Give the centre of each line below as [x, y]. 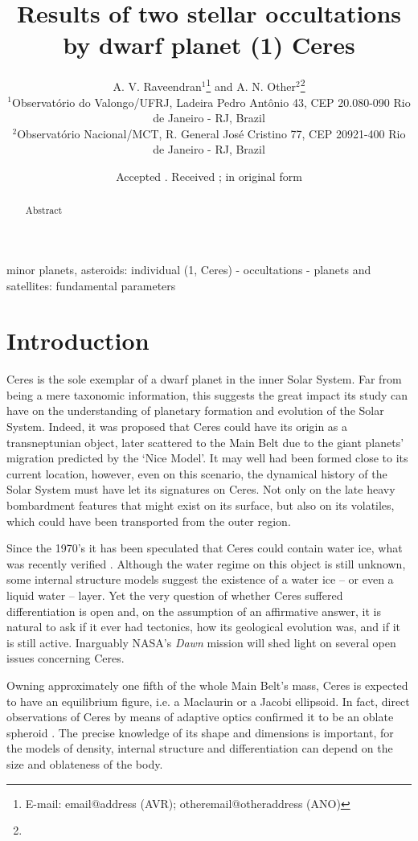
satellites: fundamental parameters [91, 285]
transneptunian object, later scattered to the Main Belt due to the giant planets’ [205, 442]
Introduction [78, 341]
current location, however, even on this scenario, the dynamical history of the [197, 473]
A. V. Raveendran [157, 86]
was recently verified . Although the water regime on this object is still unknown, [206, 563]
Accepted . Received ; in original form [209, 176]
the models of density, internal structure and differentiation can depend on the [200, 748]
